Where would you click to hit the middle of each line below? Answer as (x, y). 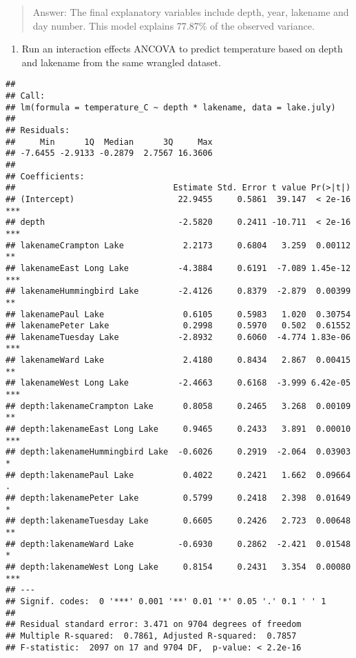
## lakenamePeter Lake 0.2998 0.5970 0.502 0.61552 (178, 326)
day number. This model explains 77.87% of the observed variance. (174, 25)
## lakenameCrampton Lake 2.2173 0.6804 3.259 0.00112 (178, 245)
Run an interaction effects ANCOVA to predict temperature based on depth (182, 49)
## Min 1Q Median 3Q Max (109, 142)
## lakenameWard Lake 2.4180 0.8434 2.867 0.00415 (178, 360)
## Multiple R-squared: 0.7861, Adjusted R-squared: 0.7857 (151, 636)
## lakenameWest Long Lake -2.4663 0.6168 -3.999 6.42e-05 (178, 383)
